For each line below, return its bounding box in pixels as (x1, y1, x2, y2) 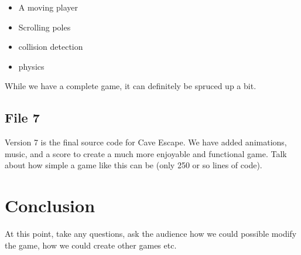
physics (18, 60, 45, 72)
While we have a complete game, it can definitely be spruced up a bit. (5, 80, 256, 92)
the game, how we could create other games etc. (5, 239, 177, 251)
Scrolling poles (18, 21, 71, 33)
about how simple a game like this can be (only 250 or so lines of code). (5, 159, 262, 171)
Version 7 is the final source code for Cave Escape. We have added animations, (5, 136, 287, 148)
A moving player (18, 1, 78, 13)
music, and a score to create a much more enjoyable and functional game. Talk (5, 147, 287, 159)
